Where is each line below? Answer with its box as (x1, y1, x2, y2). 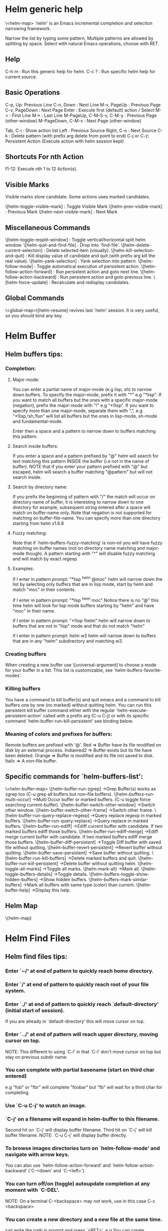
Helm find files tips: (5, 952, 68, 961)
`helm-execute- (116, 707, 148, 713)
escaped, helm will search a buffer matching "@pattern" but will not (12, 468, 153, 475)
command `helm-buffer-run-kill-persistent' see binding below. (5, 718, 133, 724)
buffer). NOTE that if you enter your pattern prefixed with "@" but (12, 463, 148, 469)
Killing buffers (5, 685, 41, 692)
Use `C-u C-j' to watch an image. (5, 1102, 87, 1109)
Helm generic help (5, 4, 83, 15)
